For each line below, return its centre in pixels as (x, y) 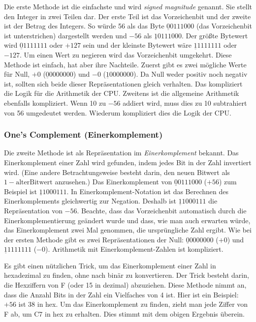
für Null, (17, 74)
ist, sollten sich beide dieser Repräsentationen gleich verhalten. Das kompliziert (123, 83)
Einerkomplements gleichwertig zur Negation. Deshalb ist (90, 201)
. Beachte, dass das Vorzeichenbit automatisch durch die (162, 210)
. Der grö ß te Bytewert (215, 35)
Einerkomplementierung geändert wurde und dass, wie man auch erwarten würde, (127, 220)
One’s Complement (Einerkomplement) (83, 134)
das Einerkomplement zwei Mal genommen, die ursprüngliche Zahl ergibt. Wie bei (128, 230)
